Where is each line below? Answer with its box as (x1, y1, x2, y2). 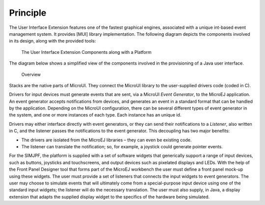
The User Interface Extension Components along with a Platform (21, 49, 152, 55)
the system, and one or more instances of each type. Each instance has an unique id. (9, 112, 182, 118)
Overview (21, 71, 41, 77)
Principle (9, 7, 47, 18)
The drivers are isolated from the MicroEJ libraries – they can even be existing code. (21, 137, 192, 143)
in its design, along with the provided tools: (9, 38, 96, 44)
